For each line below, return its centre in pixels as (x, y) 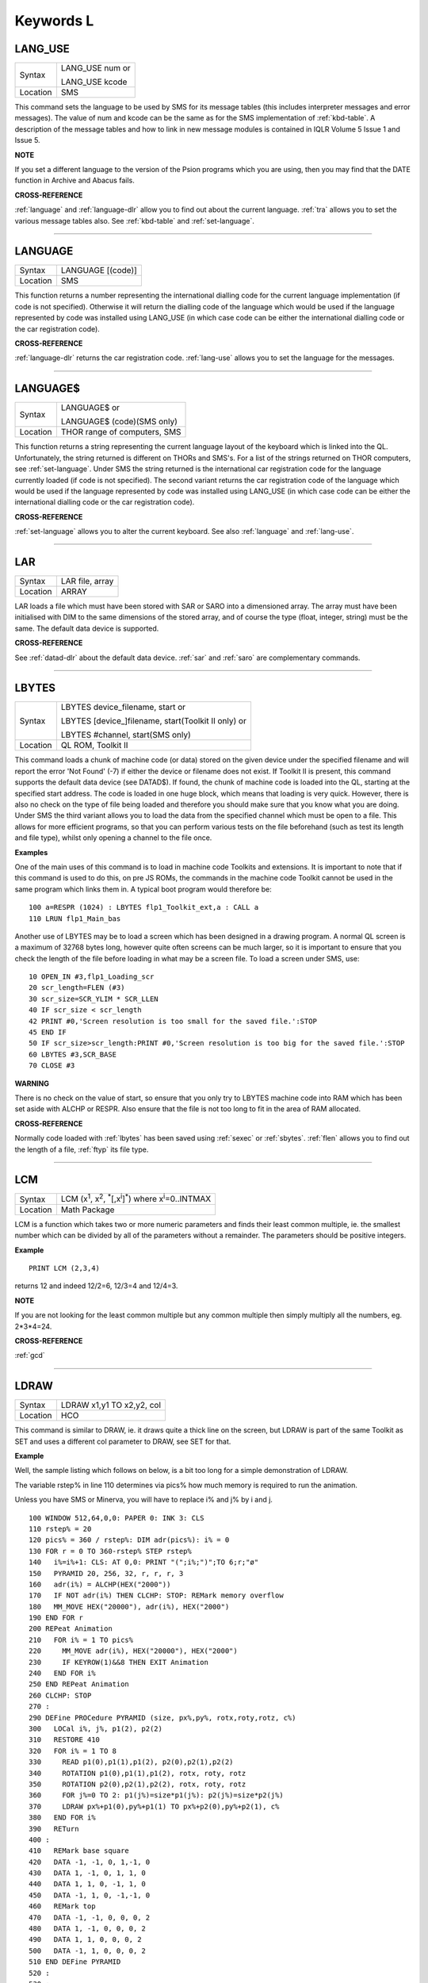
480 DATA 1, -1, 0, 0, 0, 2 (88, 1929)
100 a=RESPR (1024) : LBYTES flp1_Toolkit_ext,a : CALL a (144, 907)
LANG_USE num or (96, 68)
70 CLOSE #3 (52, 1066)
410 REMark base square (79, 1851)
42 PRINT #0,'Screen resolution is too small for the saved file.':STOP (173, 1021)
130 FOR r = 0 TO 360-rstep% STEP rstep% (110, 1551)
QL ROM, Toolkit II (94, 746)
